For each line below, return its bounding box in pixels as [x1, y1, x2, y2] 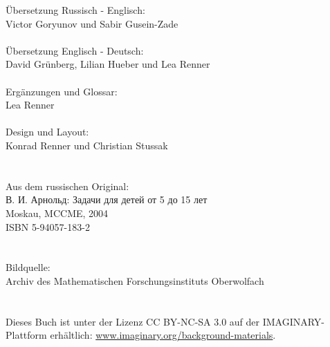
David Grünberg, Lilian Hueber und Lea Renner [6, 57, 210, 71]
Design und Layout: [6, 124, 89, 139]
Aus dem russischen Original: [6, 178, 129, 193]
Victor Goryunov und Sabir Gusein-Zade [6, 16, 178, 30]
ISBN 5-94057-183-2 [6, 219, 90, 234]
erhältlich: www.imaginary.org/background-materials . [50, 328, 276, 342]
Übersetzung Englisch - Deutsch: [6, 43, 144, 57]
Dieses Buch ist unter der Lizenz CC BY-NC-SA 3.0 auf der [6, 314, 260, 328]
